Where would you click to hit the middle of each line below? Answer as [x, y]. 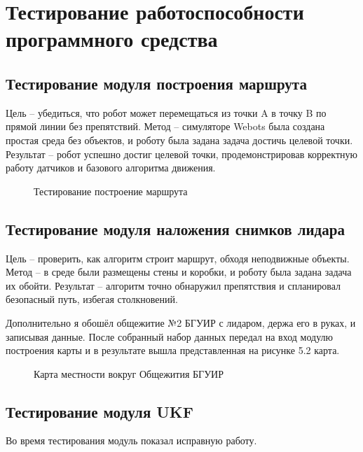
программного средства [112, 39]
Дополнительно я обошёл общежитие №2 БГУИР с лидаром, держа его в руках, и [181, 322]
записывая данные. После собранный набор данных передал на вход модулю [169, 336]
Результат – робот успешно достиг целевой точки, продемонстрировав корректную [182, 154]
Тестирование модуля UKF [100, 411]
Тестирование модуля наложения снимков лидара [175, 228]
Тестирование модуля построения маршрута [156, 83]
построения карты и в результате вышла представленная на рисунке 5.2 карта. [173, 350]
